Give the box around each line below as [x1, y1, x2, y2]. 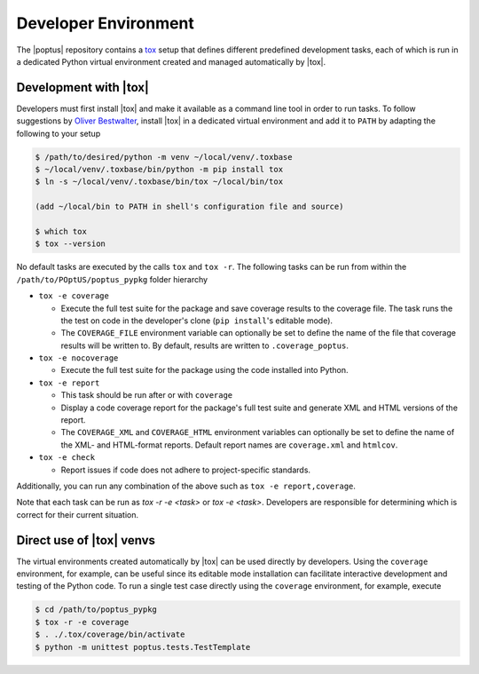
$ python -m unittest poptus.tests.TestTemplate [35, 642, 251, 652]
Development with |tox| [16, 80, 150, 95]
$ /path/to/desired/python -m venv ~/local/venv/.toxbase [35, 152, 293, 162]
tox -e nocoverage [38, 353, 119, 363]
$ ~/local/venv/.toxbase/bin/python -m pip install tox [35, 164, 284, 174]
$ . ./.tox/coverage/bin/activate [35, 630, 185, 639]
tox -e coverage [38, 291, 110, 301]
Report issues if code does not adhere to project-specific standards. [60, 464, 310, 475]
